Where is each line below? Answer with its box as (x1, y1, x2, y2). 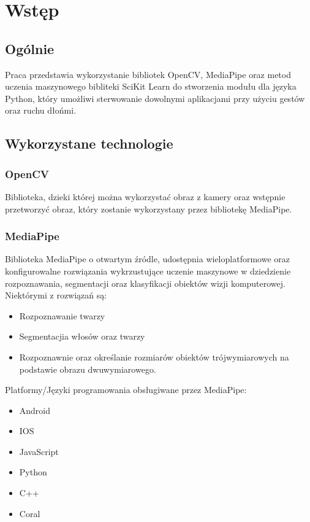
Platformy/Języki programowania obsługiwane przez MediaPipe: (5, 383, 247, 396)
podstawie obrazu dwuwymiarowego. (19, 362, 156, 375)
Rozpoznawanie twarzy (19, 309, 105, 322)
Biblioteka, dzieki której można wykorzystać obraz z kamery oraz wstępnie (5, 190, 285, 203)
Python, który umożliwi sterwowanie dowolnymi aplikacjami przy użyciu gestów (5, 92, 305, 104)
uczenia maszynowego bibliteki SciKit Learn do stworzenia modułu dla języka (5, 80, 297, 93)
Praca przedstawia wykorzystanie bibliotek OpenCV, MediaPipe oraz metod (5, 68, 291, 80)
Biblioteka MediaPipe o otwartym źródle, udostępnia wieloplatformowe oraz (5, 252, 290, 265)
